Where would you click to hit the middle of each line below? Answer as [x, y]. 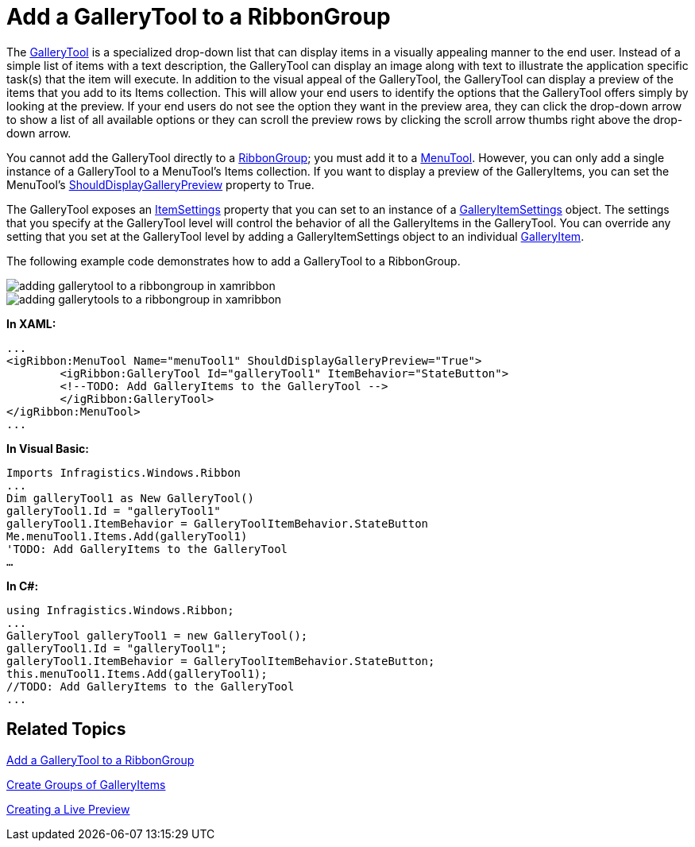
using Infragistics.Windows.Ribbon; [120, 610]
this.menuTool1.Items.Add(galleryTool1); [137, 673]
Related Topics [66, 729]
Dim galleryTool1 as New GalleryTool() [130, 498]
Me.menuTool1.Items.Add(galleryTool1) [127, 536]
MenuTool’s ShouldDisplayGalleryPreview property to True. [160, 184]
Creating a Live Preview [68, 809]
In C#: [23, 586]
